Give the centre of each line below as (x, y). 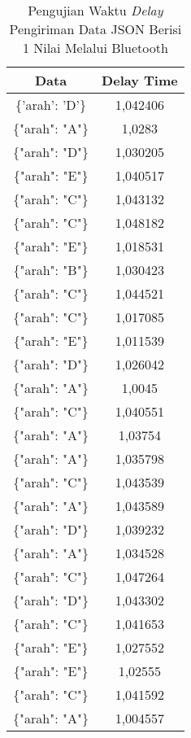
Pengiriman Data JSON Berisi (95, 29)
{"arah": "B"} (51, 270)
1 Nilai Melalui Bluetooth (95, 48)
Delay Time (140, 80)
